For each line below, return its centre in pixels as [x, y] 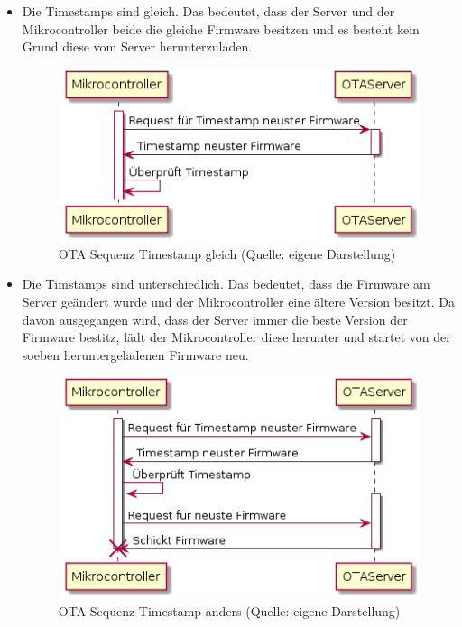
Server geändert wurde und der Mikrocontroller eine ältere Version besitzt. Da [238, 301]
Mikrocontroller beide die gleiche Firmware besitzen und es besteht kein [221, 28]
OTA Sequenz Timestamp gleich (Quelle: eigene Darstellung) [227, 253]
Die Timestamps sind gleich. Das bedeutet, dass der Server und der [208, 11]
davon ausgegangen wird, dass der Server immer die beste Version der [215, 319]
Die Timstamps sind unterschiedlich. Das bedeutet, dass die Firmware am [226, 284]
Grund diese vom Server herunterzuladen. [137, 46]
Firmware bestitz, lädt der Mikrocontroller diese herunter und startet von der [236, 337]
